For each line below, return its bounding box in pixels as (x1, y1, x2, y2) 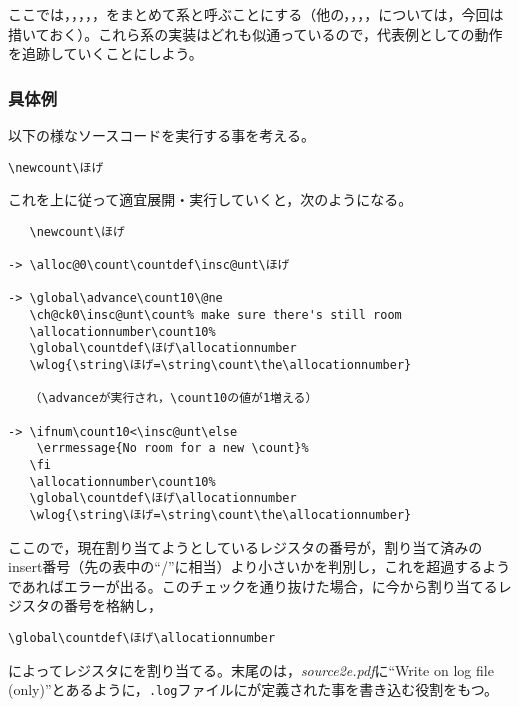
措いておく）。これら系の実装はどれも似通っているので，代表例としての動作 (8, 23, 503, 44)
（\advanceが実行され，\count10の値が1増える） (29, 391, 318, 406)
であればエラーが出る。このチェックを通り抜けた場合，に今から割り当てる (8, 575, 498, 596)
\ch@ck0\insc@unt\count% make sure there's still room (29, 308, 402, 323)
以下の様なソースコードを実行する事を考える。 (8, 125, 315, 145)
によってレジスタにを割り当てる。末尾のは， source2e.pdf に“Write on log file (8, 659, 494, 680)
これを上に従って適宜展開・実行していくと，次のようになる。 (8, 189, 413, 210)
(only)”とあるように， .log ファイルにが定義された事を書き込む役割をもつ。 (8, 679, 499, 700)
